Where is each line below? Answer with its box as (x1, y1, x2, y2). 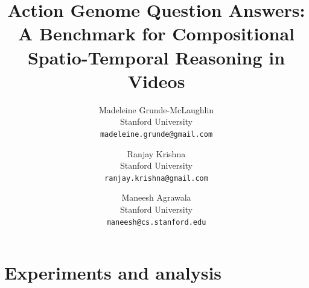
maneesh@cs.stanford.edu (106, 218, 206, 227)
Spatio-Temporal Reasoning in (27, 45, 285, 69)
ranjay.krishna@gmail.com (104, 174, 208, 183)
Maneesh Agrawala (121, 191, 191, 204)
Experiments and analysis (4, 260, 222, 285)
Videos (127, 68, 185, 93)
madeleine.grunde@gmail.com (100, 130, 213, 139)
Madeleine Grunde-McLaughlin (98, 103, 214, 116)
